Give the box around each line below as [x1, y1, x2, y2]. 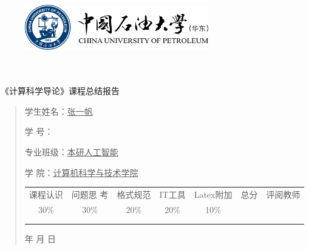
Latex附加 [194, 187, 233, 200]
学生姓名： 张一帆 [24, 104, 93, 117]
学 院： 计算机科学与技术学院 [24, 166, 138, 178]
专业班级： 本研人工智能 [24, 145, 118, 158]
